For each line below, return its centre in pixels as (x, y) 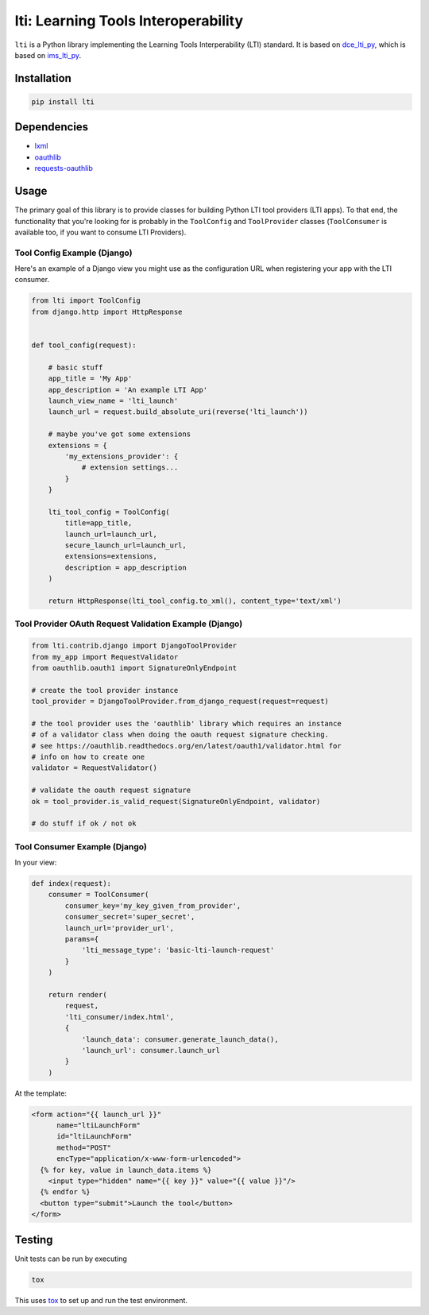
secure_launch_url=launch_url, (126, 545)
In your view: (36, 863)
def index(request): (71, 884)
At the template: (41, 1093)
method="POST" (84, 1147)
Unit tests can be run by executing (71, 1259)
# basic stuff (75, 367)
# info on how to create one (88, 757)
